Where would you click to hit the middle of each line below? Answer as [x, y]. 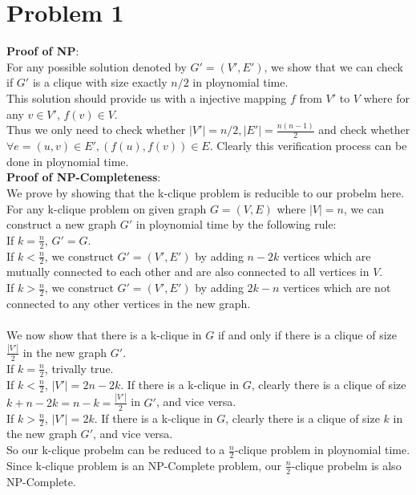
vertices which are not [337, 288]
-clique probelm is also [346, 465]
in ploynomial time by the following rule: [236, 224]
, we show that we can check [333, 66]
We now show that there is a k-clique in [104, 335]
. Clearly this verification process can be [308, 146]
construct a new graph [62, 224]
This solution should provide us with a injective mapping [147, 97]
